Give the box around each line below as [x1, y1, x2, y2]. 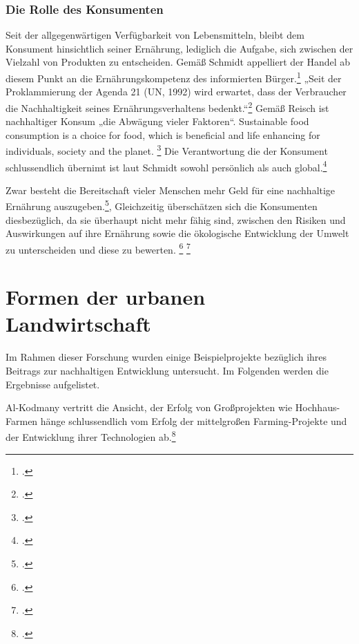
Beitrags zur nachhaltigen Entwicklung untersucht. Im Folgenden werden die [6, 363, 329, 377]
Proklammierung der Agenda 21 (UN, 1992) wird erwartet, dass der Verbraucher [6, 84, 347, 99]
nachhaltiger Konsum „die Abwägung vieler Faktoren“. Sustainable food [6, 114, 309, 129]
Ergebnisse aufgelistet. [6, 377, 100, 391]
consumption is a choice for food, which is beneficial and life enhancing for [6, 127, 320, 142]
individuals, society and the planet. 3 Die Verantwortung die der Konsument [6, 142, 328, 158]
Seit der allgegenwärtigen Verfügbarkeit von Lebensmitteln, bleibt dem [6, 28, 304, 42]
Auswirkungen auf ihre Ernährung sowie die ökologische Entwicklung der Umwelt [6, 226, 349, 240]
